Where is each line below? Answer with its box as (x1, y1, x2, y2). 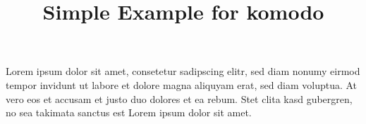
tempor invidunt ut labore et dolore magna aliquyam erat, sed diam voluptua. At (6, 77, 358, 92)
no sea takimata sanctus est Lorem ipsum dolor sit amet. (6, 105, 252, 120)
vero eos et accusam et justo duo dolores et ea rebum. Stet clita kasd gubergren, (6, 91, 353, 106)
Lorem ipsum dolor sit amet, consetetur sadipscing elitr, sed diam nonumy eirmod (6, 64, 360, 78)
